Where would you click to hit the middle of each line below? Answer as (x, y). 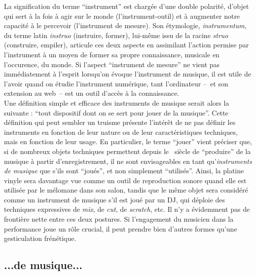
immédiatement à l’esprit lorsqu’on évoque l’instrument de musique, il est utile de (128, 74)
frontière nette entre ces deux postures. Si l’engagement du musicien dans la (119, 219)
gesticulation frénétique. (40, 238)
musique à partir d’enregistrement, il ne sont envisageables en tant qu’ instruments (128, 161)
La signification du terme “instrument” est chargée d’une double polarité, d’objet (127, 6)
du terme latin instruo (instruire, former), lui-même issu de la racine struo (116, 35)
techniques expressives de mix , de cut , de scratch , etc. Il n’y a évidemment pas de (127, 209)
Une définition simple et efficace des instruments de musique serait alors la (117, 102)
